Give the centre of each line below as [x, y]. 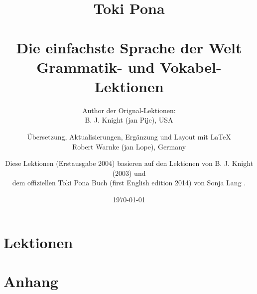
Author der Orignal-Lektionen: [129, 110]
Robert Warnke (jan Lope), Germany [129, 146]
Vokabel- [191, 67]
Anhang [31, 281]
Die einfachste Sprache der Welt [129, 47]
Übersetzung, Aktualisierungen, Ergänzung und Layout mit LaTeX [129, 137]
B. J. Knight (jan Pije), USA [129, 120]
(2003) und [129, 173]
